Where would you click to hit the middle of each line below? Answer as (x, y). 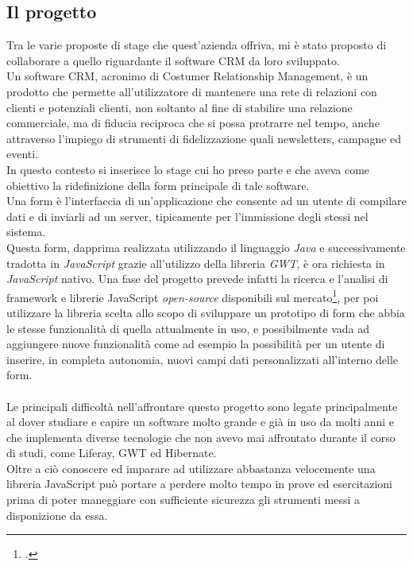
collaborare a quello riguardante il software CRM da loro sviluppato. (173, 60)
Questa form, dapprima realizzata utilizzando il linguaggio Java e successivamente (206, 247)
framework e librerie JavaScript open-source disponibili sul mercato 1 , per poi (193, 296)
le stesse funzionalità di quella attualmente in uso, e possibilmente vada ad (188, 328)
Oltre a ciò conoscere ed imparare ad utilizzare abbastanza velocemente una (191, 468)
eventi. (23, 154)
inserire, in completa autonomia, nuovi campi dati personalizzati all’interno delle (203, 359)
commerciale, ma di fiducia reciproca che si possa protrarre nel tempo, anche (193, 123)
